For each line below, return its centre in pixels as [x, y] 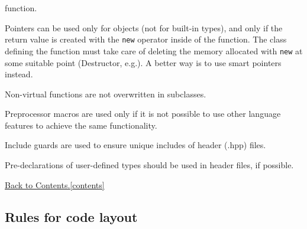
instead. [19, 74]
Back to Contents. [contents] [55, 184]
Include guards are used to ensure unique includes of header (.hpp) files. [135, 145]
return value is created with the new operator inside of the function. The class [146, 39]
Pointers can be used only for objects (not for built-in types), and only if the [144, 27]
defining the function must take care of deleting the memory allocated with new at [154, 50]
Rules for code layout [71, 216]
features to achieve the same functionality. [81, 125]
